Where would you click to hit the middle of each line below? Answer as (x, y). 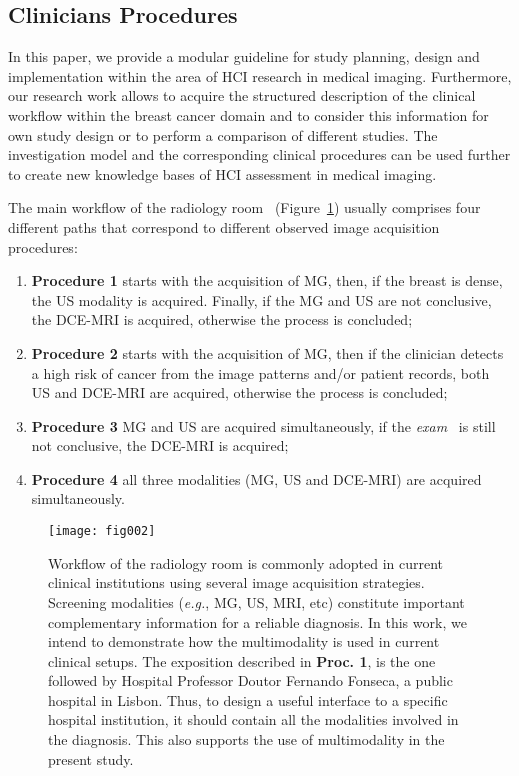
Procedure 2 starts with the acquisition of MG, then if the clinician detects (267, 352)
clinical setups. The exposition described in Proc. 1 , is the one (242, 660)
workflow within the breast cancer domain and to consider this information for (248, 114)
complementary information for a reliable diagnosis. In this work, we (257, 621)
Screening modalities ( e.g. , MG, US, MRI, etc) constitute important (256, 601)
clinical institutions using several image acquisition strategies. (236, 582)
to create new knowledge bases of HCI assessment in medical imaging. (222, 173)
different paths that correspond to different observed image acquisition (224, 226)
